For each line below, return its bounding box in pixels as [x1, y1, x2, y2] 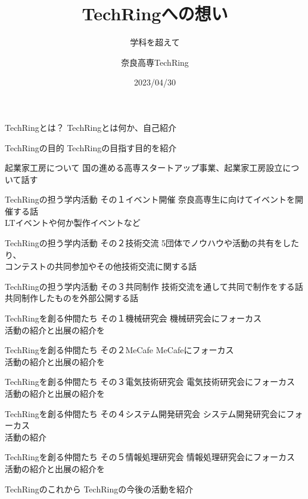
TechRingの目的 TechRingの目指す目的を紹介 [5, 141, 177, 154]
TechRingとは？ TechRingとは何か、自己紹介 [5, 121, 176, 133]
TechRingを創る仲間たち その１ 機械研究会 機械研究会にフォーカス [5, 312, 262, 324]
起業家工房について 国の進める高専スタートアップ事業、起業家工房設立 [5, 161, 283, 174]
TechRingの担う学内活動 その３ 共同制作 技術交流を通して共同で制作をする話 [5, 280, 303, 292]
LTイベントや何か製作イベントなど [5, 216, 141, 229]
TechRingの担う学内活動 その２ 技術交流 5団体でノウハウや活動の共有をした [5, 237, 300, 249]
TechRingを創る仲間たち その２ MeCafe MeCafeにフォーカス [5, 344, 234, 356]
